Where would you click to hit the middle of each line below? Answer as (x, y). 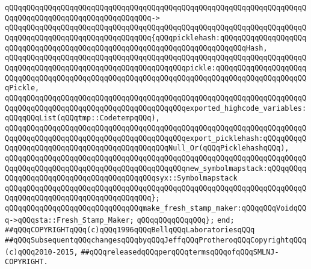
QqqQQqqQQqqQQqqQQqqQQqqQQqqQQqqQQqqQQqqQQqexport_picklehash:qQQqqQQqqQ (156, 138)
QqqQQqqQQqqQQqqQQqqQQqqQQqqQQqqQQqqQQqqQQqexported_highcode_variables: (156, 108)
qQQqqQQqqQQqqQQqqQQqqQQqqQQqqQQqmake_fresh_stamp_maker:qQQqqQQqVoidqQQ (156, 209)
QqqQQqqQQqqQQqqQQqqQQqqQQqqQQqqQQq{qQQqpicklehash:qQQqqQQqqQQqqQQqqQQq (156, 38)
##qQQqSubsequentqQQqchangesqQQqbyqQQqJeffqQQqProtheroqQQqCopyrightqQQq (156, 240)
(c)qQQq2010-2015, (42, 252)
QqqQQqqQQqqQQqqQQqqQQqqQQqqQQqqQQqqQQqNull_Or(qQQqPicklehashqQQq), (147, 148)
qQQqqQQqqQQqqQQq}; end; (186, 220)
